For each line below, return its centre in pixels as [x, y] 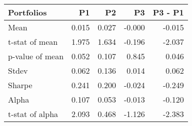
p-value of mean [36, 56]
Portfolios [27, 12]
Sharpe [20, 85]
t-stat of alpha [33, 114]
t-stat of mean [33, 42]
